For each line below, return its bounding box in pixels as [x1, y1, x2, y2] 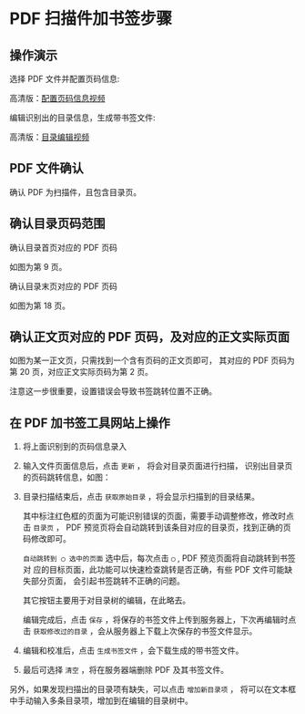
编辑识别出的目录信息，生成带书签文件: [9, 112, 157, 123]
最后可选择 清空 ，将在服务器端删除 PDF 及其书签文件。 [22, 665, 229, 676]
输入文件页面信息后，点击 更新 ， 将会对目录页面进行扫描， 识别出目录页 [22, 460, 293, 471]
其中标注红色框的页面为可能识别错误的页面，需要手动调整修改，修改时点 [22, 511, 294, 522]
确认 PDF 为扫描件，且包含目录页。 [9, 186, 142, 197]
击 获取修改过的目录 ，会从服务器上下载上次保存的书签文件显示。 [22, 626, 258, 636]
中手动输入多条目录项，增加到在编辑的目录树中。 [9, 695, 193, 707]
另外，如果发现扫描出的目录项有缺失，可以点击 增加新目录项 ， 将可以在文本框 [9, 684, 297, 695]
